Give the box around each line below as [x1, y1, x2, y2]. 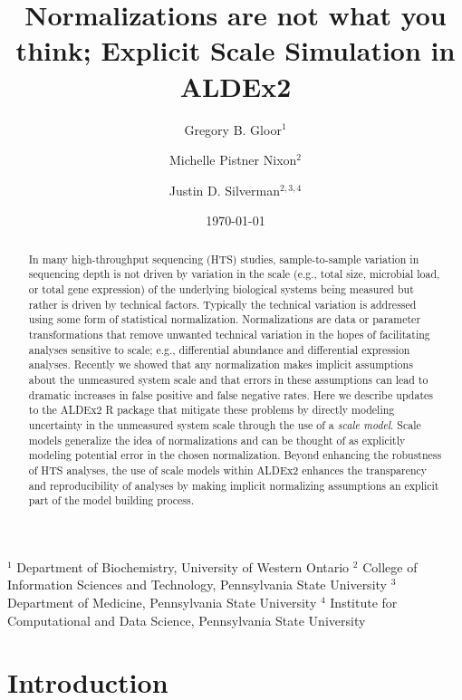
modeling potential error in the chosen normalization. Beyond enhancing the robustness [28, 447, 442, 463]
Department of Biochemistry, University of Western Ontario [16, 557, 350, 576]
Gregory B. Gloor [184, 120, 282, 139]
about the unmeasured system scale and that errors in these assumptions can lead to [28, 371, 428, 387]
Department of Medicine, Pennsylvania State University [7, 593, 317, 612]
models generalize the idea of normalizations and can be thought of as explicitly [28, 432, 406, 447]
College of [362, 557, 418, 576]
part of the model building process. [28, 493, 195, 508]
